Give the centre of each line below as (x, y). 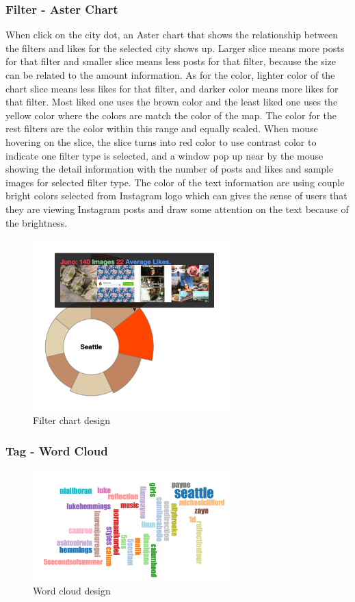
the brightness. (37, 222)
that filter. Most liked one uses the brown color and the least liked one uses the (172, 102)
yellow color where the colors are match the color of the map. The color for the (171, 115)
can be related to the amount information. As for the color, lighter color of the (170, 75)
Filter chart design (72, 420)
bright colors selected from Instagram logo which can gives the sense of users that (176, 196)
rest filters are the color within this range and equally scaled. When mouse (162, 128)
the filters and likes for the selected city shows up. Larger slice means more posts (175, 48)
